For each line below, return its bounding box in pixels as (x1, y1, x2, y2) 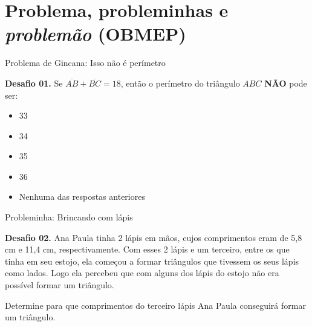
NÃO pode (264, 76, 307, 89)
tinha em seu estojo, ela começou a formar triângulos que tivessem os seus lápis (5, 254, 299, 267)
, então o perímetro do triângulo (120, 76, 240, 89)
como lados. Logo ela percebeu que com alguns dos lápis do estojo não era (5, 266, 279, 279)
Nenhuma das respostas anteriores (19, 190, 145, 203)
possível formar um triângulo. (5, 279, 114, 291)
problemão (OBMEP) (5, 21, 186, 47)
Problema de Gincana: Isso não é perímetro (5, 56, 166, 69)
